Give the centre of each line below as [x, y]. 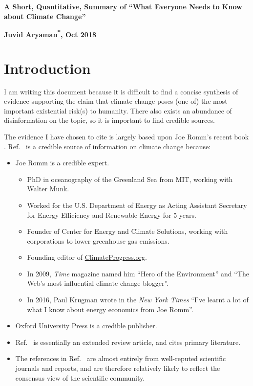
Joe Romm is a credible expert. [62, 163]
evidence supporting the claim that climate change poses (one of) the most [116, 101]
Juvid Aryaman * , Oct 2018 [50, 34]
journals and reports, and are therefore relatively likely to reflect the [118, 368]
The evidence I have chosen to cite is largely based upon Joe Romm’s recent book [126, 136]
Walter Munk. [48, 189]
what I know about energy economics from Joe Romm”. [110, 309]
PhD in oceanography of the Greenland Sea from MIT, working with [130, 179]
